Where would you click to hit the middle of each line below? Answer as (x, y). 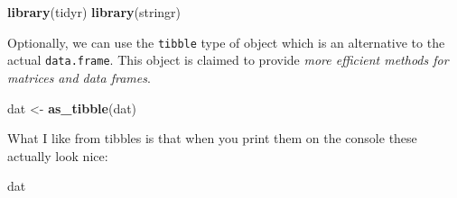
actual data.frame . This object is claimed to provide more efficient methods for (228, 60)
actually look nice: (58, 155)
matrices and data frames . (79, 77)
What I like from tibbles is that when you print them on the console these (212, 138)
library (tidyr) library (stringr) (94, 12)
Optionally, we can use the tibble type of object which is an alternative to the (226, 42)
